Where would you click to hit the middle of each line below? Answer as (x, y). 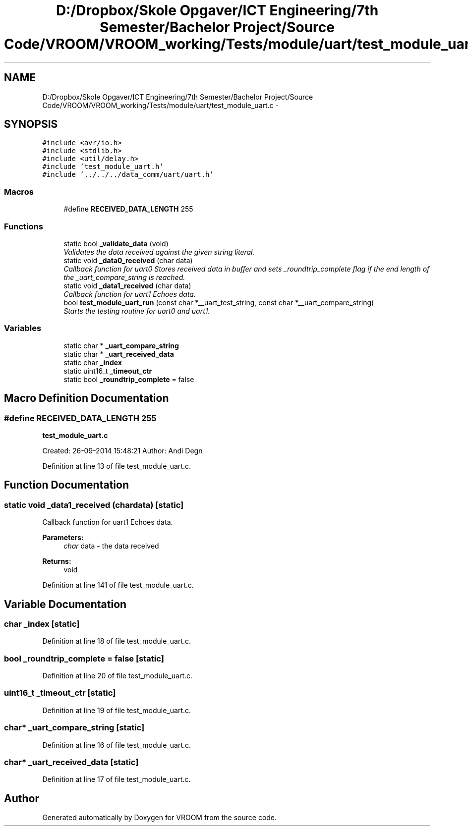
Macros (19, 192)
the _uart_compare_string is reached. (124, 277)
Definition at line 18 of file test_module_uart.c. (117, 641)
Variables (23, 328)
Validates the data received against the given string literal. (159, 252)
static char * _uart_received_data (119, 354)
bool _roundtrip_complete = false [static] (84, 658)
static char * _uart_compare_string (121, 345)
